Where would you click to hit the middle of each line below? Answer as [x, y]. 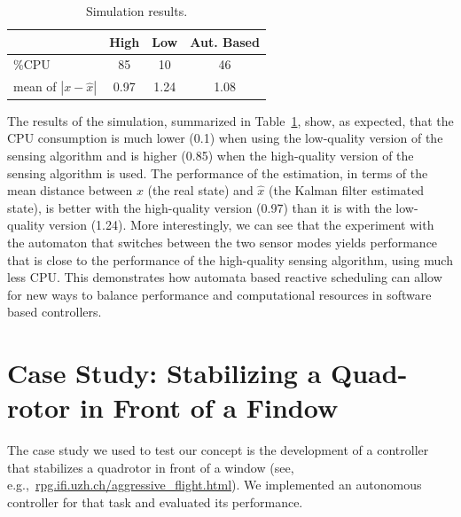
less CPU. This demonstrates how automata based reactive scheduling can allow [225, 277]
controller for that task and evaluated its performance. [155, 502]
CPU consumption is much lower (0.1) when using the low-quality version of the [225, 138]
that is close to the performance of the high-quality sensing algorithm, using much [230, 259]
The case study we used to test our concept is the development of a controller [218, 450]
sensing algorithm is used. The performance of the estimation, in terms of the [218, 172]
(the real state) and [200, 190]
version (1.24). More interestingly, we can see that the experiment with [242, 225]
